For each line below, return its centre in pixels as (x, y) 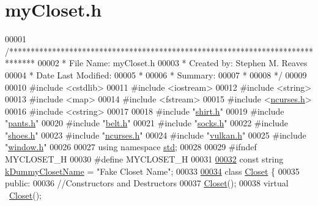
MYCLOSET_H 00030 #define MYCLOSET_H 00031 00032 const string (144, 159)
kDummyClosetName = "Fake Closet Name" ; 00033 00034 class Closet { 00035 (152, 171)
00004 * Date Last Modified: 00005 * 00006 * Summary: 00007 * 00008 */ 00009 (156, 74)
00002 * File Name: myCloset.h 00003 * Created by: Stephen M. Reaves (172, 63)
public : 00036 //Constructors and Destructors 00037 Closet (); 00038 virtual (147, 183)
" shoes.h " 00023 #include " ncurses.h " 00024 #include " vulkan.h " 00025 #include (156, 135)
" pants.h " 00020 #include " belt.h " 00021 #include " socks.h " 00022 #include (147, 123)
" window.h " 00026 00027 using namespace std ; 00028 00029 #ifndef (131, 147)
